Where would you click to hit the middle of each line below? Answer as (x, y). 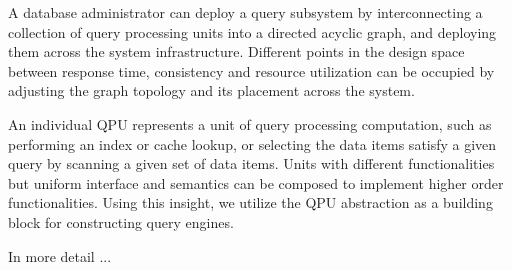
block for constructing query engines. (121, 221)
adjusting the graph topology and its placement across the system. (211, 90)
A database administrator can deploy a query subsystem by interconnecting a (245, 12)
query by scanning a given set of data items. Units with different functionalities (251, 163)
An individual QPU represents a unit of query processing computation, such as (250, 123)
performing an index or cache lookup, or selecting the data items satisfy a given (252, 143)
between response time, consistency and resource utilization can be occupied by (251, 70)
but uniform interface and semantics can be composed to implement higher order (256, 182)
